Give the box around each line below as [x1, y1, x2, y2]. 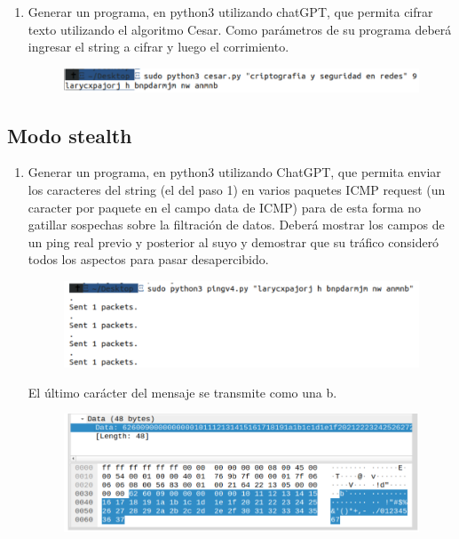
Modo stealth [7, 121, 132, 149]
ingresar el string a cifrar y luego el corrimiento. [28, 37, 289, 56]
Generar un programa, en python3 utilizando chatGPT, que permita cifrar [28, 3, 433, 20]
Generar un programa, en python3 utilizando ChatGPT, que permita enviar [28, 163, 441, 181]
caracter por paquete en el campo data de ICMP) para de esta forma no [28, 197, 422, 216]
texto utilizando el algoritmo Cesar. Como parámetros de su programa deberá [28, 20, 452, 38]
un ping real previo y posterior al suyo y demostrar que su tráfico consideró [28, 232, 439, 251]
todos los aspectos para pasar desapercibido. [28, 250, 269, 269]
